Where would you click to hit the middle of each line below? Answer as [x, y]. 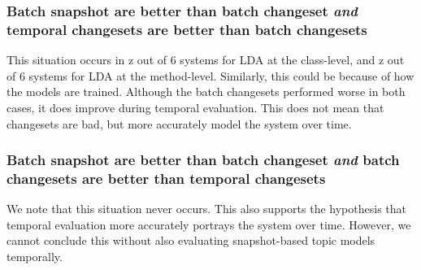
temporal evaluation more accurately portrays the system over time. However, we [209, 224]
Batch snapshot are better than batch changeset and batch [203, 160]
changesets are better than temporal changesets [166, 178]
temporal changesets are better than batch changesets [187, 29]
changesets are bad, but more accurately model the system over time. [179, 123]
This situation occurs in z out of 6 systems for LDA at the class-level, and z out [206, 60]
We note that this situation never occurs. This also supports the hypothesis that [206, 209]
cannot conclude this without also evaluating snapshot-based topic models [191, 240]
